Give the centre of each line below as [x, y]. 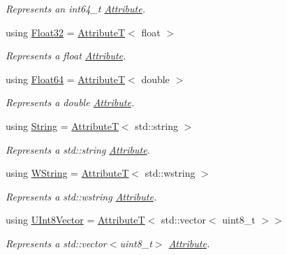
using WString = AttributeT [67, 173]
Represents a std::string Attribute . [78, 149]
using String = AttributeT [62, 125]
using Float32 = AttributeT [66, 32]
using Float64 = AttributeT [66, 79]
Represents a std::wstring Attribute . [81, 196]
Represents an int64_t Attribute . [75, 8]
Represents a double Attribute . [70, 102]
